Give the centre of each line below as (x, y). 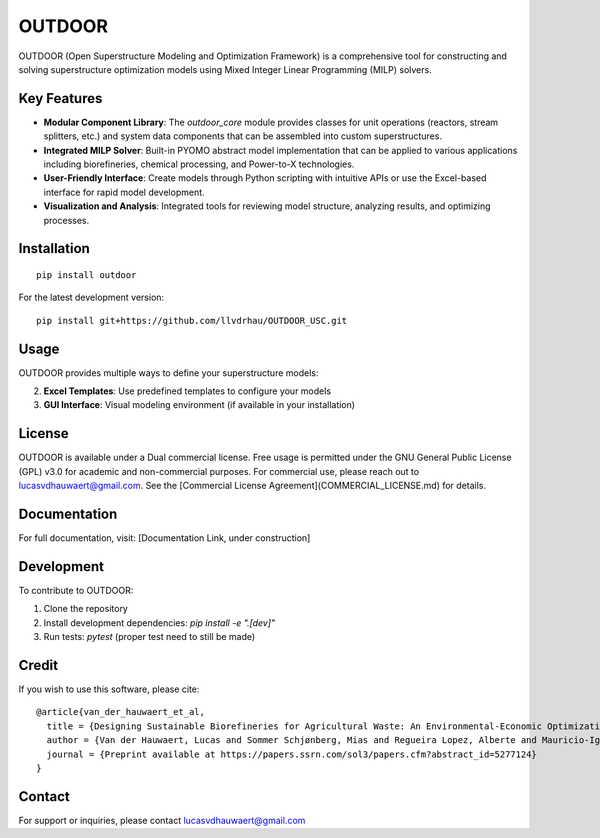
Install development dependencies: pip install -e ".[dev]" (159, 622)
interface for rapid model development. (124, 192)
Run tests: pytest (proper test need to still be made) (149, 637)
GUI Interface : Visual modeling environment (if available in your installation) (199, 405)
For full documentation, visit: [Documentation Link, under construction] (164, 538)
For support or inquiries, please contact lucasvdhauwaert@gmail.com (162, 820)
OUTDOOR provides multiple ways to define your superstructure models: (168, 372)
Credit (38, 665)
